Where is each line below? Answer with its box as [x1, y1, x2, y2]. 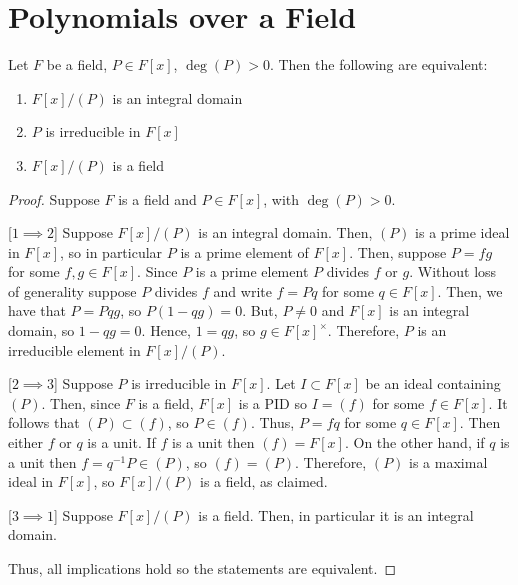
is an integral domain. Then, [198, 222, 373, 243]
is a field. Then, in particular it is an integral [198, 504, 474, 525]
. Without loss [409, 261, 497, 282]
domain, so [8, 320, 75, 341]
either [8, 432, 44, 453]
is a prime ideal [415, 222, 510, 243]
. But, [242, 300, 278, 321]
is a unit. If [87, 432, 156, 453]
